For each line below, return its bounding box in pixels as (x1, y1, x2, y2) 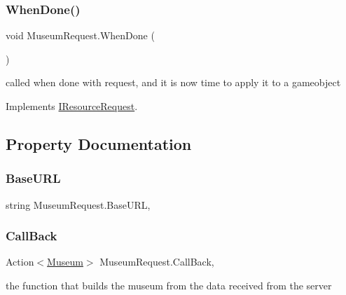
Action (6, 254, 34, 269)
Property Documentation (6, 132, 192, 154)
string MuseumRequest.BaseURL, (6, 197, 151, 212)
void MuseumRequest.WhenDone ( (6, 28, 155, 43)
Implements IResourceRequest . (6, 99, 138, 113)
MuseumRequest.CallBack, (99, 254, 214, 269)
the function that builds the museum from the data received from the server (6, 278, 332, 292)
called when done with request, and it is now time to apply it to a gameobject (6, 75, 341, 90)
